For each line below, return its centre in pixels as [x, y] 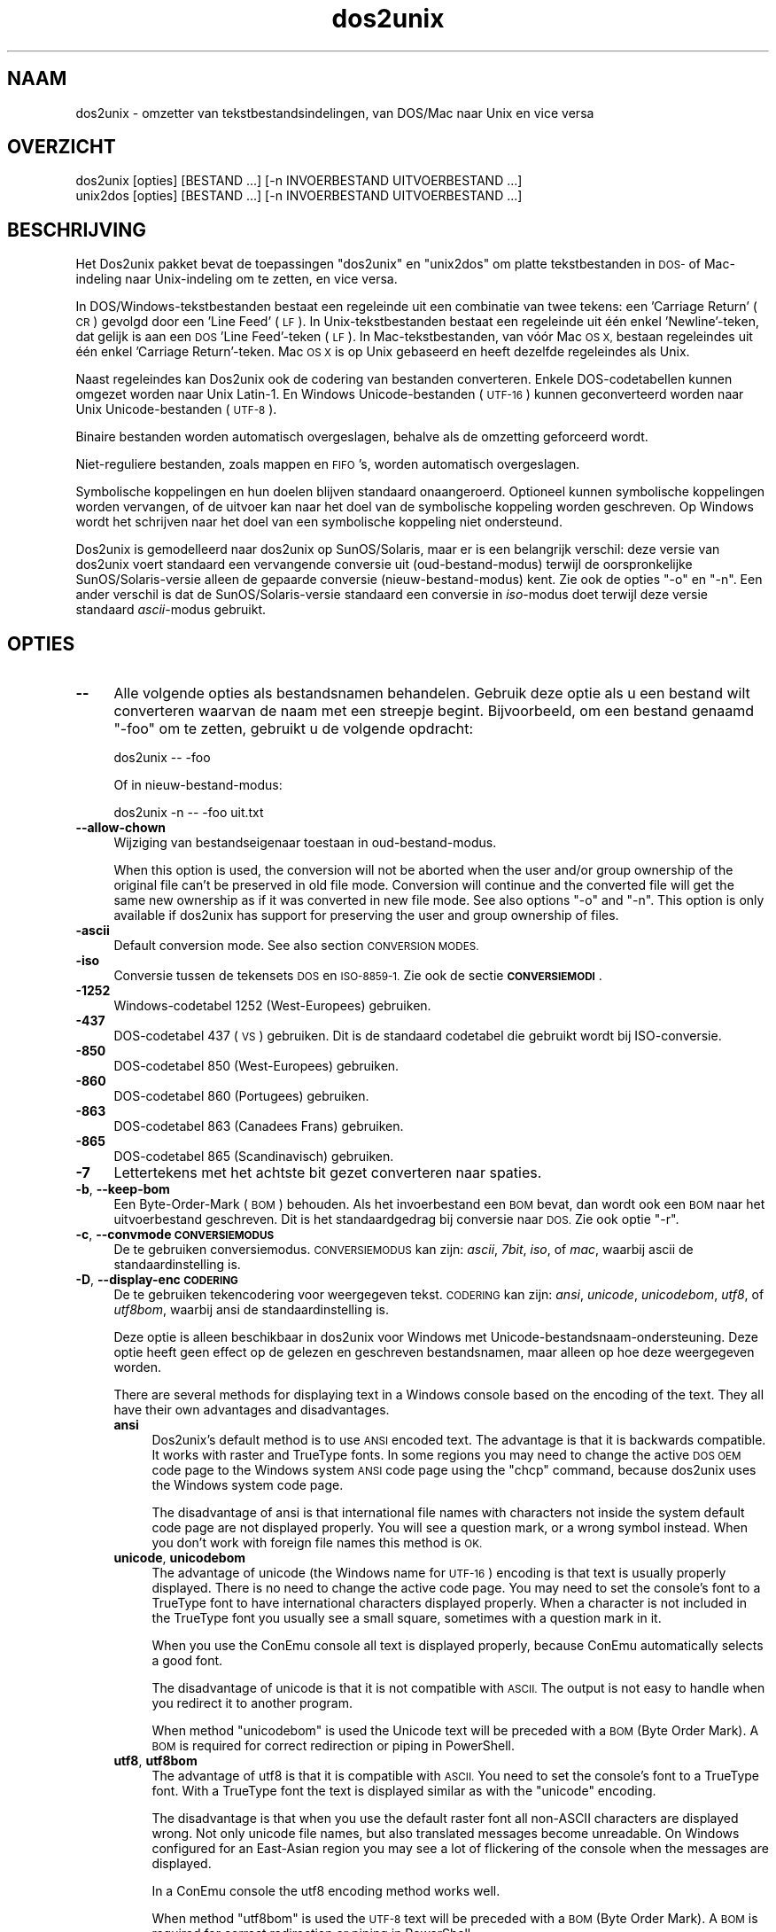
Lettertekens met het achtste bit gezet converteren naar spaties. [328, 1173]
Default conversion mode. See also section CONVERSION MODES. [296, 946]
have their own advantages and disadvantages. [252, 1410]
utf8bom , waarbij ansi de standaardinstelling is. [252, 1310]
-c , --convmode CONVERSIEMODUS [175, 1235]
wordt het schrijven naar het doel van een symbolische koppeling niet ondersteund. [319, 522]
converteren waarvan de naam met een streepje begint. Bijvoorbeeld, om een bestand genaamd [434, 711]
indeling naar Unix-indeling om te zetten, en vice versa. [237, 279]
